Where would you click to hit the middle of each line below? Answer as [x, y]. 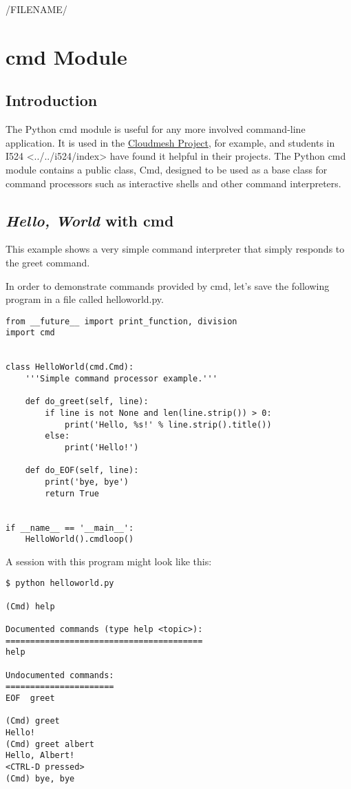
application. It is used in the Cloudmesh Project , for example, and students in [170, 142]
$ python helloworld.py [60, 583]
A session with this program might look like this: [109, 561]
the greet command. [48, 262]
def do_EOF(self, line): [82, 471]
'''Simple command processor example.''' [121, 379]
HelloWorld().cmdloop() [79, 539]
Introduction [52, 100]
